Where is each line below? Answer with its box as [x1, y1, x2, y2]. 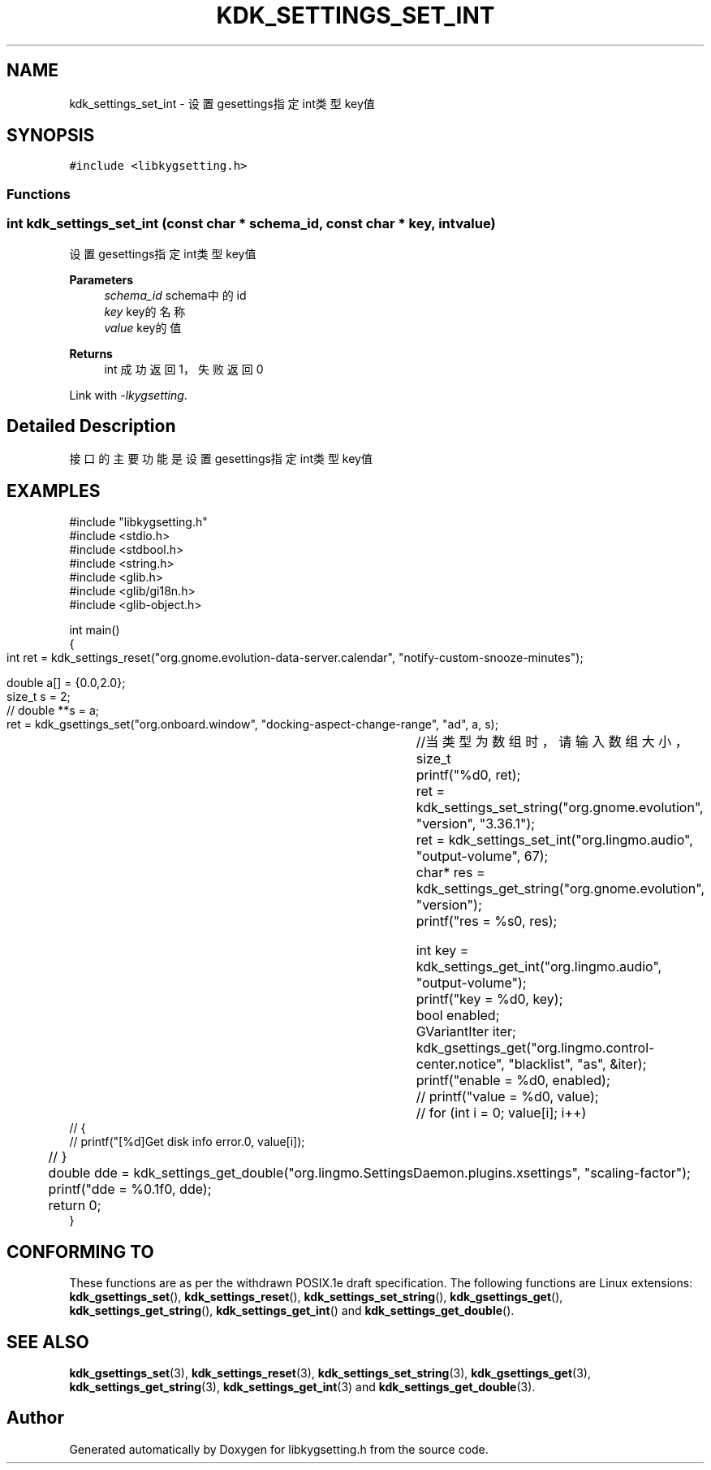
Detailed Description [6, 415, 176, 436]
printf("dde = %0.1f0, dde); [48, 1181, 212, 1198]
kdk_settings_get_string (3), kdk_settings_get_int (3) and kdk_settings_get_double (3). [69, 1379, 536, 1394]
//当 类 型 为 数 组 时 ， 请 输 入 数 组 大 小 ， [416, 733, 688, 750]
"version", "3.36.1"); [416, 815, 536, 832]
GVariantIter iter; [416, 1023, 516, 1040]
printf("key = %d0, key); [416, 991, 563, 1008]
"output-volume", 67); [416, 848, 549, 865]
